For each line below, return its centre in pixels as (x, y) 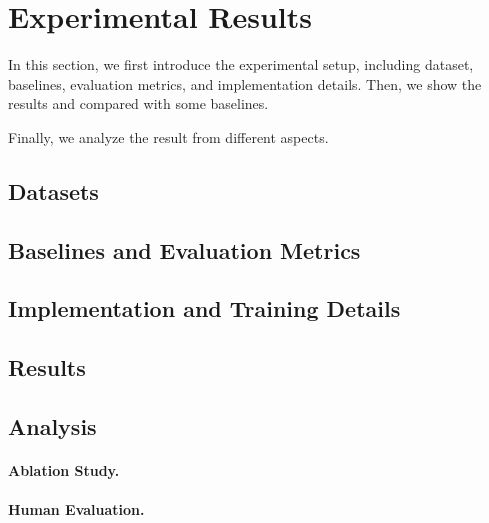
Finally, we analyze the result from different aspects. (168, 136)
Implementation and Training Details (204, 308)
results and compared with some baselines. (138, 103)
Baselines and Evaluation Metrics (184, 249)
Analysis (52, 426)
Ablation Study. (64, 470)
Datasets (53, 190)
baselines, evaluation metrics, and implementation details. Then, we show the (245, 83)
